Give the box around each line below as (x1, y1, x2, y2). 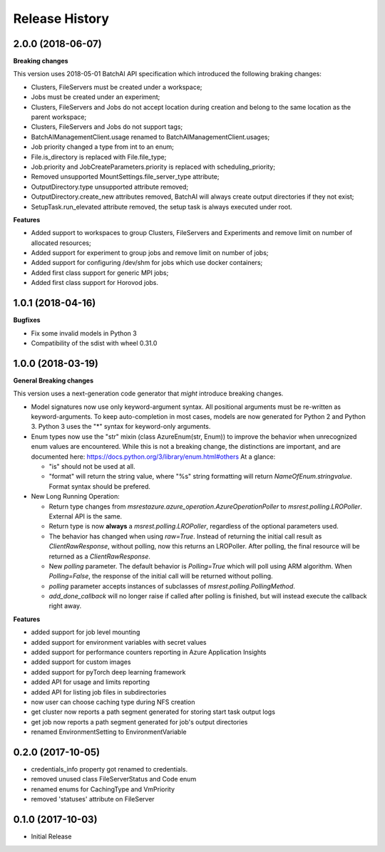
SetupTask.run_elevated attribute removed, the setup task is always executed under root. (31, 202, 292, 211)
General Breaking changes (13, 376, 94, 385)
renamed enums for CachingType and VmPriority (31, 784, 175, 794)
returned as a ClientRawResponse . (48, 552, 151, 561)
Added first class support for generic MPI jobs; (31, 268, 169, 277)
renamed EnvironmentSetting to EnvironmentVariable (31, 727, 187, 737)
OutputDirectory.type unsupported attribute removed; (31, 182, 189, 191)
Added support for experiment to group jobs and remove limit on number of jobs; (31, 249, 269, 257)
